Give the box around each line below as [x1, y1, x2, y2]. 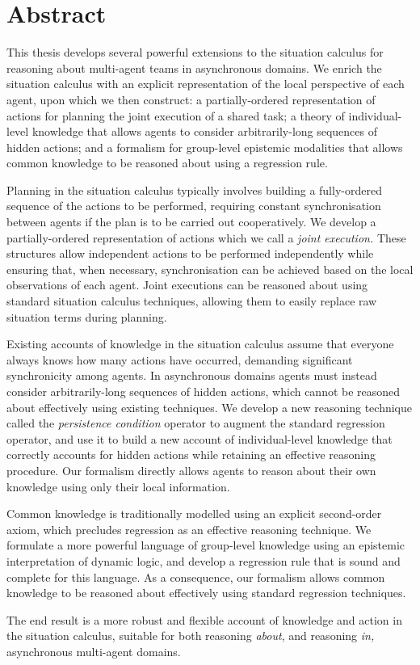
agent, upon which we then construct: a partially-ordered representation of [6, 90, 376, 107]
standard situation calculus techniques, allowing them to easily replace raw [6, 293, 377, 309]
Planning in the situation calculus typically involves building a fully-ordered [6, 181, 382, 198]
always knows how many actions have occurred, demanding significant [6, 351, 353, 368]
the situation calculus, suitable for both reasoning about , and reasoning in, [6, 627, 375, 644]
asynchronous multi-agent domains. [6, 642, 181, 659]
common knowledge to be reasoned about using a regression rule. [6, 154, 328, 171]
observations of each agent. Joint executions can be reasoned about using [6, 276, 368, 293]
